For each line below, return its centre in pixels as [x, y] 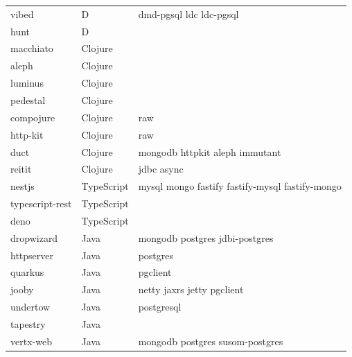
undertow [30, 307]
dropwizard [34, 237]
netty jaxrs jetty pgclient [191, 289]
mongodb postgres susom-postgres [211, 341]
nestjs [23, 186]
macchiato [32, 48]
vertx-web [31, 341]
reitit [21, 169]
